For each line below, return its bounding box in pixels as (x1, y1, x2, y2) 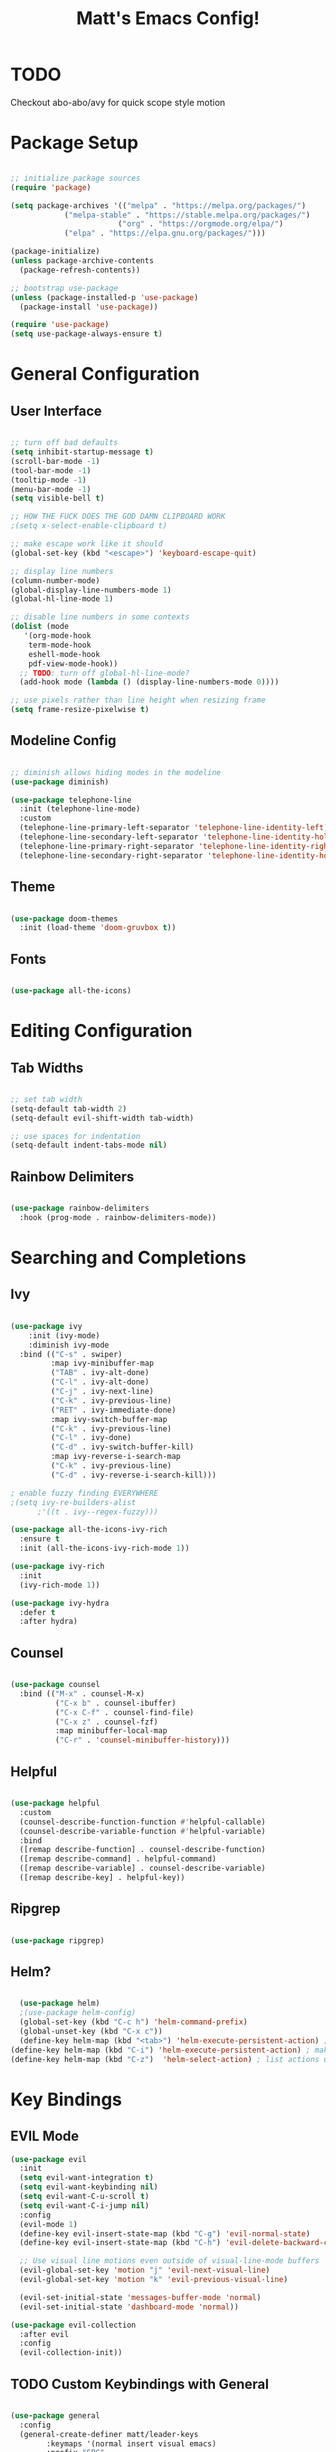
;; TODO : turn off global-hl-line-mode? (19, 668, 190, 678)
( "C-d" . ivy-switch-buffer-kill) (50, 1442, 195, 1452)
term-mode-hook (28, 640, 92, 650)
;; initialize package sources (10, 173, 141, 183)
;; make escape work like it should (10, 539, 163, 549)
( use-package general (10, 2410, 101, 2421)
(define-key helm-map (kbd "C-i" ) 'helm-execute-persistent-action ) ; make (10, 2045, 333, 2055)
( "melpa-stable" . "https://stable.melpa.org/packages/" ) (63, 210, 311, 220)
